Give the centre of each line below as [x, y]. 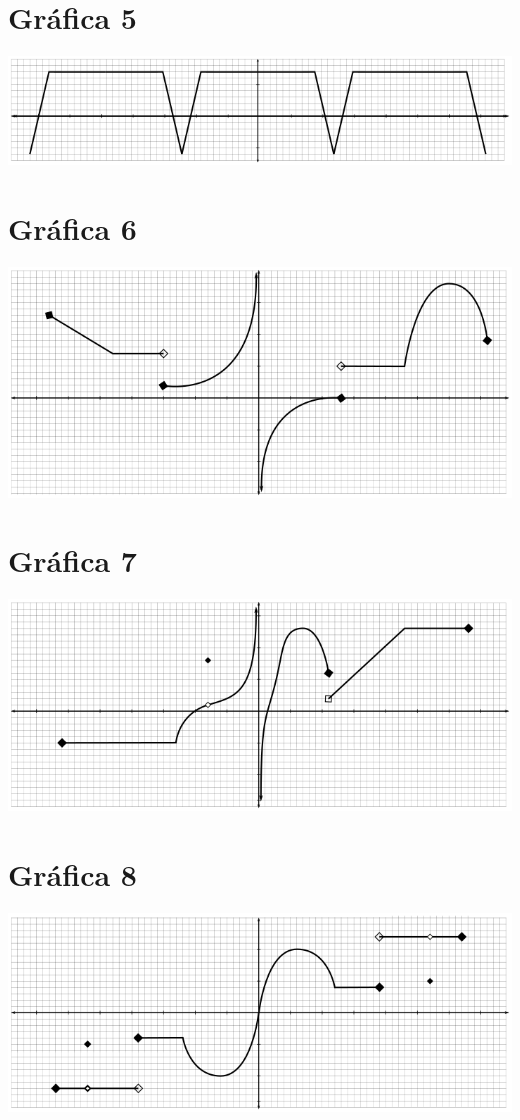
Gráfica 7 [72, 560]
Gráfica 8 [72, 873]
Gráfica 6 [72, 228]
